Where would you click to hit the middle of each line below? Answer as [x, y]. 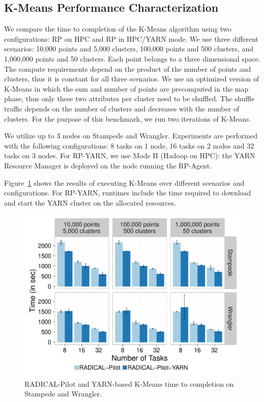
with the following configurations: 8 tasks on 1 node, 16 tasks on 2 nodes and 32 [129, 145]
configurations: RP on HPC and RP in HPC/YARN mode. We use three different [131, 38]
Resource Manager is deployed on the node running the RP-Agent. [108, 165]
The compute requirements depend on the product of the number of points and [128, 68]
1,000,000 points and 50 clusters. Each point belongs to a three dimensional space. [132, 58]
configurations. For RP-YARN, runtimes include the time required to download [128, 193]
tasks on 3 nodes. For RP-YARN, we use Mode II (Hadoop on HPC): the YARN [130, 155]
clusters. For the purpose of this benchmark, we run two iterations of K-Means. [128, 118]
